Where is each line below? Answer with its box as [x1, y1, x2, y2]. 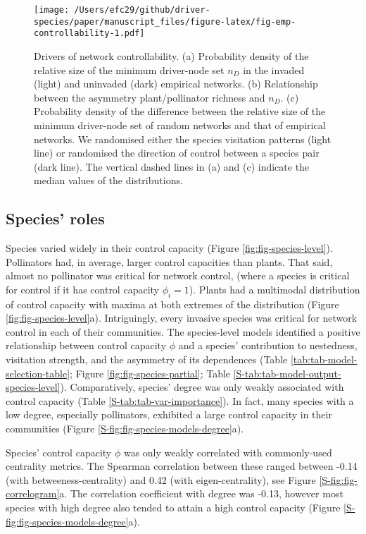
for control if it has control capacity [6, 281, 159, 296]
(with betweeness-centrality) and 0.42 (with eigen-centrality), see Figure [6, 472, 316, 487]
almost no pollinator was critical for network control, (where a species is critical [6, 268, 350, 283]
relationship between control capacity [6, 338, 167, 353]
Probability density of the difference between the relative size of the [34, 104, 326, 119]
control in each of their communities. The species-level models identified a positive [6, 324, 360, 339]
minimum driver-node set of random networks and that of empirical [34, 117, 326, 132]
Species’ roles [6, 207, 105, 229]
